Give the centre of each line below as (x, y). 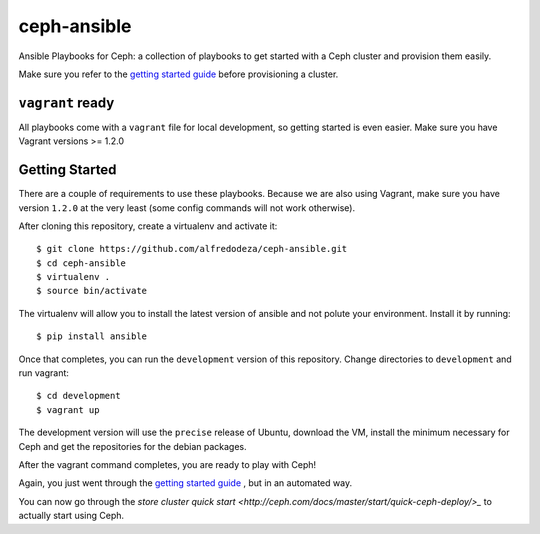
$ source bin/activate (92, 291)
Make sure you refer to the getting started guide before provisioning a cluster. (178, 74)
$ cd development (78, 396)
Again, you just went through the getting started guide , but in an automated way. (185, 483)
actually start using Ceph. (71, 516)
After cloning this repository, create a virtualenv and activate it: (148, 226)
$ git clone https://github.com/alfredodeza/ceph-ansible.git (192, 249)
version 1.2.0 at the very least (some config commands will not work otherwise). (186, 207)
